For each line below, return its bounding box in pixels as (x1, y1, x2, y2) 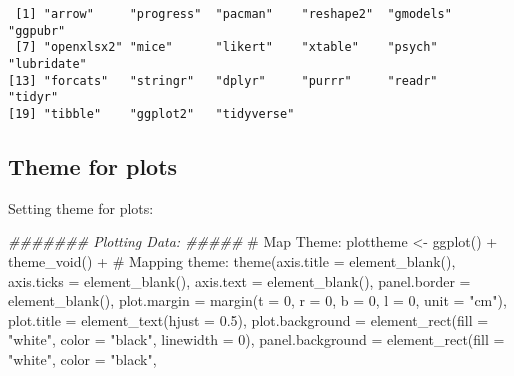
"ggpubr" (8, 23, 66, 38)
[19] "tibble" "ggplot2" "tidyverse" (8, 106, 295, 121)
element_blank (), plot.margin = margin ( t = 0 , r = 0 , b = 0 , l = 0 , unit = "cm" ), (8, 290, 507, 311)
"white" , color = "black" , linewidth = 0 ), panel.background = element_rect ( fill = (8, 329, 505, 350)
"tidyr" (8, 90, 59, 105)
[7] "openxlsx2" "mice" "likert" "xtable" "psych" (15, 40, 438, 55)
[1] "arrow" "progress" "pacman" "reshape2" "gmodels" (15, 7, 452, 21)
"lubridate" (8, 56, 87, 71)
